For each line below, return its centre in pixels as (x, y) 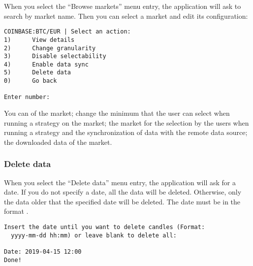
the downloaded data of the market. (58, 142)
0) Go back (31, 81)
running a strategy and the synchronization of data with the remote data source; (126, 132)
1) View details (39, 40)
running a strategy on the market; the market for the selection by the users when (126, 122)
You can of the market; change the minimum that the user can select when (117, 113)
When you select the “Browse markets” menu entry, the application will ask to (123, 6)
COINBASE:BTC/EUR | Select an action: (67, 32)
